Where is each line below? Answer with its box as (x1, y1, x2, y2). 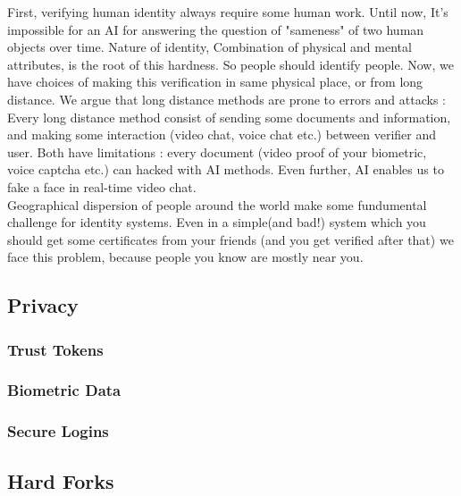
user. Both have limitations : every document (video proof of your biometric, (7, 142, 427, 161)
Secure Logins (7, 420, 109, 442)
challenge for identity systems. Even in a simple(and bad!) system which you (7, 213, 426, 231)
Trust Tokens (7, 338, 104, 360)
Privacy (7, 291, 79, 319)
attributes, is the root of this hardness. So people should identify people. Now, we (7, 55, 454, 73)
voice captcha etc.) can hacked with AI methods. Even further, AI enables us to (7, 160, 444, 179)
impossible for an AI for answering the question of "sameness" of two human (7, 20, 424, 38)
